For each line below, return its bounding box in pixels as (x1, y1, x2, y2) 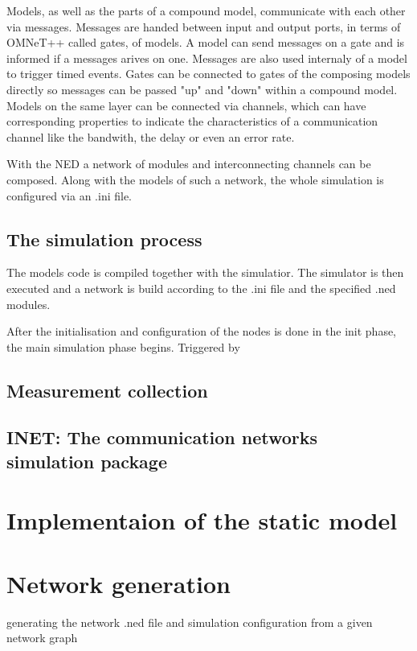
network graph (6, 629, 78, 646)
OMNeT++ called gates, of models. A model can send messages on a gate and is (6, 34, 405, 51)
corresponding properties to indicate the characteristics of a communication (6, 113, 378, 130)
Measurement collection (6, 377, 208, 402)
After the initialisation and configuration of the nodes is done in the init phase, (6, 323, 397, 340)
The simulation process (6, 226, 202, 251)
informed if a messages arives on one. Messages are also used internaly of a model (6, 49, 407, 66)
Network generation (6, 567, 231, 599)
